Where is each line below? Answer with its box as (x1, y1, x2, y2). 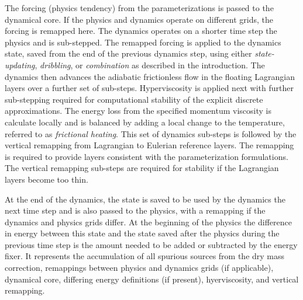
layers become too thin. (5, 173, 88, 185)
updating (5, 58, 35, 71)
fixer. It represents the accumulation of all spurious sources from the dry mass (5, 250, 285, 262)
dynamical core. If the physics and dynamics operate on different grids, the (5, 13, 273, 25)
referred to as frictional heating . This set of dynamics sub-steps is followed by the (5, 127, 297, 139)
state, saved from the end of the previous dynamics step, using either (5, 47, 252, 60)
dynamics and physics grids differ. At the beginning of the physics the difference (5, 215, 292, 228)
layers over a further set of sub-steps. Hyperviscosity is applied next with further (5, 82, 294, 94)
